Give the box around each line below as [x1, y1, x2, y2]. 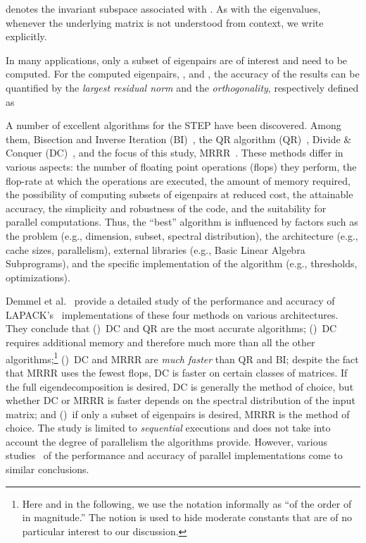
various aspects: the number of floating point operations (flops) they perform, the [6, 159, 357, 173]
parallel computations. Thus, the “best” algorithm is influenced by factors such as [6, 214, 358, 229]
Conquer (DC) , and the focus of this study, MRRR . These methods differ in [6, 145, 343, 160]
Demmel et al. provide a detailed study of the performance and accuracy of [6, 293, 335, 308]
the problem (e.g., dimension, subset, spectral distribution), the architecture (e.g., [6, 228, 358, 243]
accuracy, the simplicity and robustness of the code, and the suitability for [6, 200, 327, 215]
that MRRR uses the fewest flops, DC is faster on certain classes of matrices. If [6, 365, 348, 379]
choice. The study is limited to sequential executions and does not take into [6, 420, 331, 435]
